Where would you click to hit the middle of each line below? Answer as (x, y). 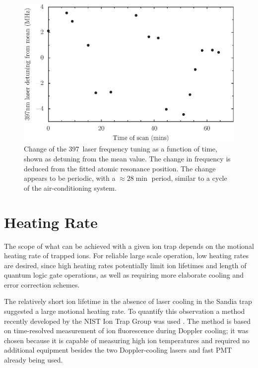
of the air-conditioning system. (70, 187)
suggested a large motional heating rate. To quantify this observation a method (125, 311)
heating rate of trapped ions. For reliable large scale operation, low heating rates (127, 256)
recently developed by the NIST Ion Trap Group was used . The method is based (128, 321)
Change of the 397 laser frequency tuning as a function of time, (121, 149)
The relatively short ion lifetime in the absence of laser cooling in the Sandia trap (128, 301)
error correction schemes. (42, 284)
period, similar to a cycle (189, 178)
